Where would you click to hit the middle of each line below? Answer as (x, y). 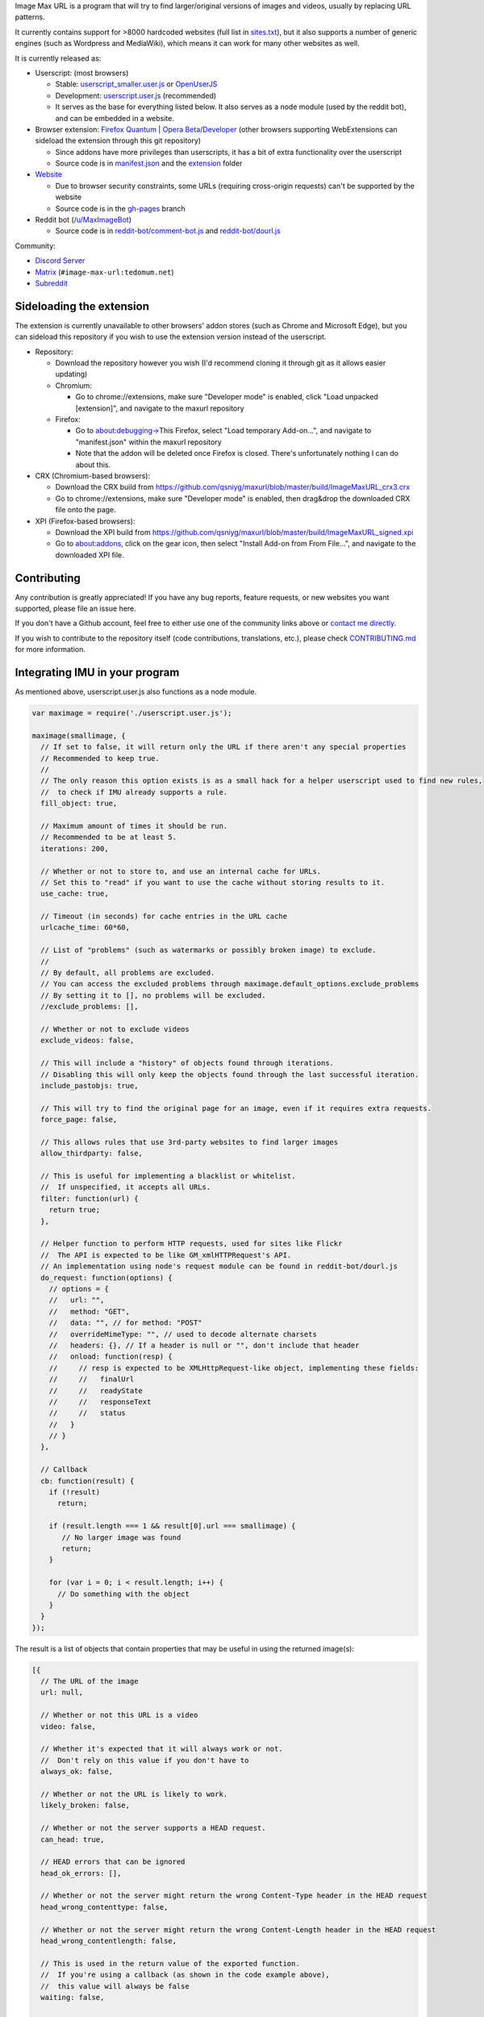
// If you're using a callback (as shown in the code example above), (185, 1975)
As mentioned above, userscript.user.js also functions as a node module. (136, 692)
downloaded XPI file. (90, 555)
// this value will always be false (115, 1986)
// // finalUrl (92, 1379)
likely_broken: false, (86, 1806)
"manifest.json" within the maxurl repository (148, 442)
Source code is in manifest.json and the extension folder (149, 163)
